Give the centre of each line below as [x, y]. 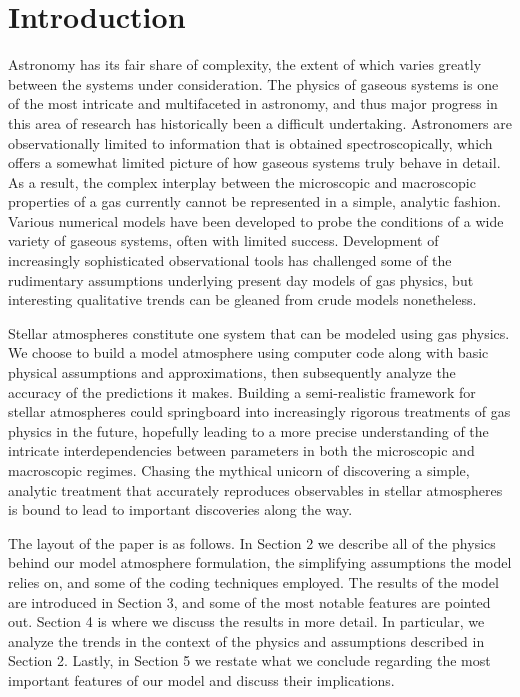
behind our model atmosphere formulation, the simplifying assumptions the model [260, 562]
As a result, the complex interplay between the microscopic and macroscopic [242, 181]
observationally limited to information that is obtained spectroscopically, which [250, 142]
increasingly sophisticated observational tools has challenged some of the [230, 260]
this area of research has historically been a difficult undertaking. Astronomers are [260, 122]
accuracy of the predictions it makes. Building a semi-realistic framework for [242, 391]
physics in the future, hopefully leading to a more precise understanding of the [248, 430]
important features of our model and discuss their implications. [201, 679]
